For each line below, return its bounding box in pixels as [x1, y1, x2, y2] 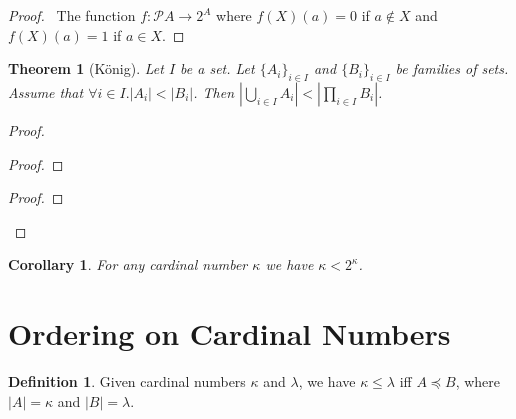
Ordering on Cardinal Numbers [8, 313, 451, 354]
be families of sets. [395, 58, 509, 79]
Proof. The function [8, 5, 136, 25]
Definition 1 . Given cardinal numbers [8, 371, 246, 392]
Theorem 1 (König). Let [8, 58, 164, 79]
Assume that [8, 81, 84, 102]
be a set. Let [180, 58, 255, 79]
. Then [193, 81, 235, 102]
